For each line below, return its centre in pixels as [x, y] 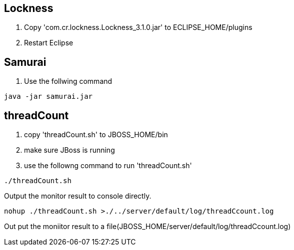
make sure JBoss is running [69, 150]
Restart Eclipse [49, 43]
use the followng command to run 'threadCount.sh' [108, 166]
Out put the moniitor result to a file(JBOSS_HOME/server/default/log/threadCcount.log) [147, 227]
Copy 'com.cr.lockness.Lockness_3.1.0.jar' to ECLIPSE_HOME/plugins [138, 27]
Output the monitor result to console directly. [78, 196]
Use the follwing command [68, 81]
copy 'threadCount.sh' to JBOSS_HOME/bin [96, 135]
